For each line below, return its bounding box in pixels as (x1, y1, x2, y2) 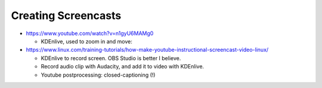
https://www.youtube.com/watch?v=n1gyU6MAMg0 (26, 30, 154, 37)
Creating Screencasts (11, 9, 122, 22)
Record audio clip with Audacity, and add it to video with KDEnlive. (41, 63, 205, 70)
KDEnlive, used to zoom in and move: (41, 37, 132, 45)
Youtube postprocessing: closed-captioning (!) (41, 71, 156, 78)
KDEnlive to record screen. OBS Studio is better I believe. (41, 54, 181, 62)
